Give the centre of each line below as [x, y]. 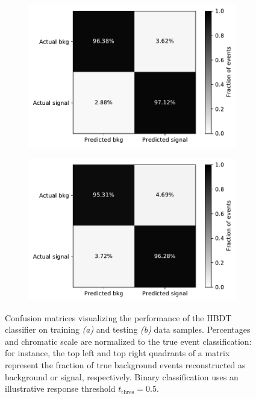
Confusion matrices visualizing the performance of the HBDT [118, 317]
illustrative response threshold [60, 388]
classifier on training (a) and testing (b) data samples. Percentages [128, 329]
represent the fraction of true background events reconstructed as [125, 365]
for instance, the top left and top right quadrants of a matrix [117, 353]
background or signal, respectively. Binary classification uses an [122, 376]
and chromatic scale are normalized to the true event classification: [128, 341]
